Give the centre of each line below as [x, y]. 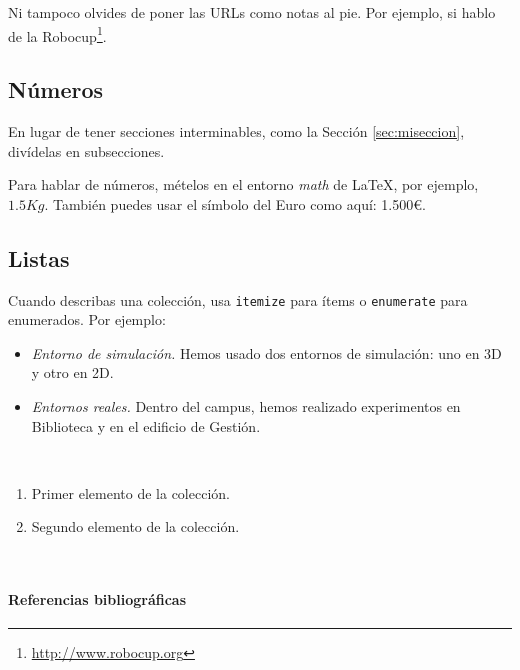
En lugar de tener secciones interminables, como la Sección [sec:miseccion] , [236, 131]
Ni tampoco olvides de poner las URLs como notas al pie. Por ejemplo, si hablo [252, 12]
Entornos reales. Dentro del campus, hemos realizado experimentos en [246, 406]
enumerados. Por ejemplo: [87, 319]
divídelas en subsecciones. [86, 150]
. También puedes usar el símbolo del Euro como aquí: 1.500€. [235, 203]
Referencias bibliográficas [97, 599]
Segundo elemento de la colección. [135, 526]
